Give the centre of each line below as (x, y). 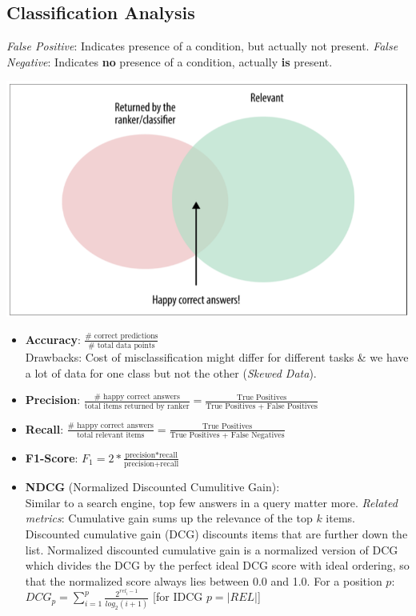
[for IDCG (178, 596)
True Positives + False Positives (262, 406)
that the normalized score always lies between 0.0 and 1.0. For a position (204, 580)
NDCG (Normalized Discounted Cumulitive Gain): (152, 487)
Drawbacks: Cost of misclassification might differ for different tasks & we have (217, 357)
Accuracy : (53, 339)
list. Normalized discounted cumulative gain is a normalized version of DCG (212, 549)
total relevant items (111, 435)
